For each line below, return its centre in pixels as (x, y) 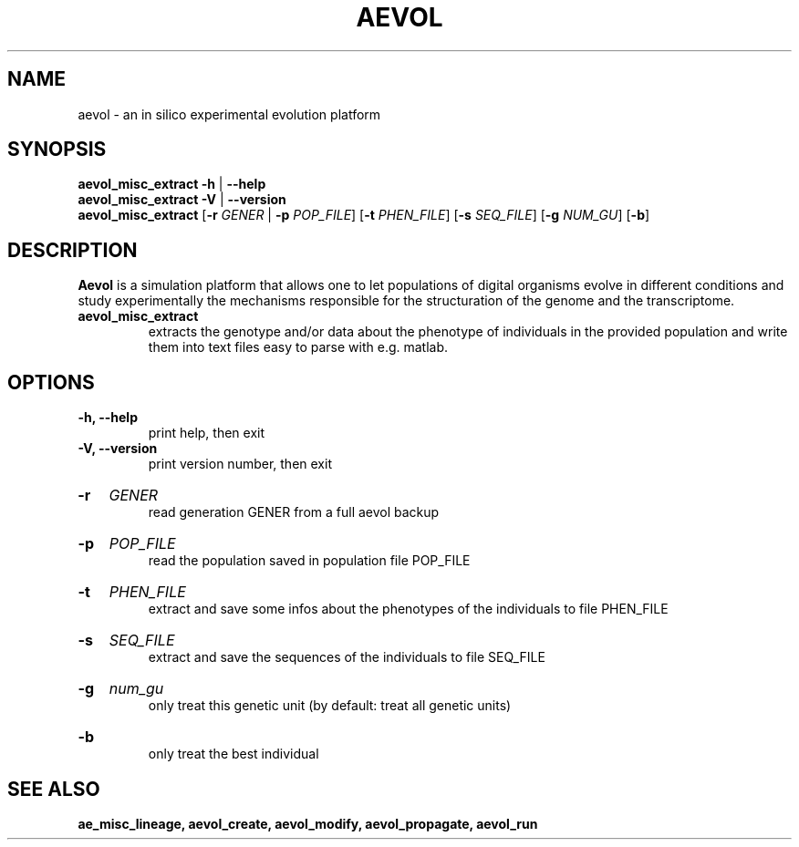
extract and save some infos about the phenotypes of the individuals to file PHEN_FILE (408, 609)
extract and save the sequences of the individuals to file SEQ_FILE (347, 657)
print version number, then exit (240, 464)
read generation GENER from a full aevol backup (294, 512)
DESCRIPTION (73, 250)
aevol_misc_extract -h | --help (172, 184)
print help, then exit (207, 433)
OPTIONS (51, 382)
